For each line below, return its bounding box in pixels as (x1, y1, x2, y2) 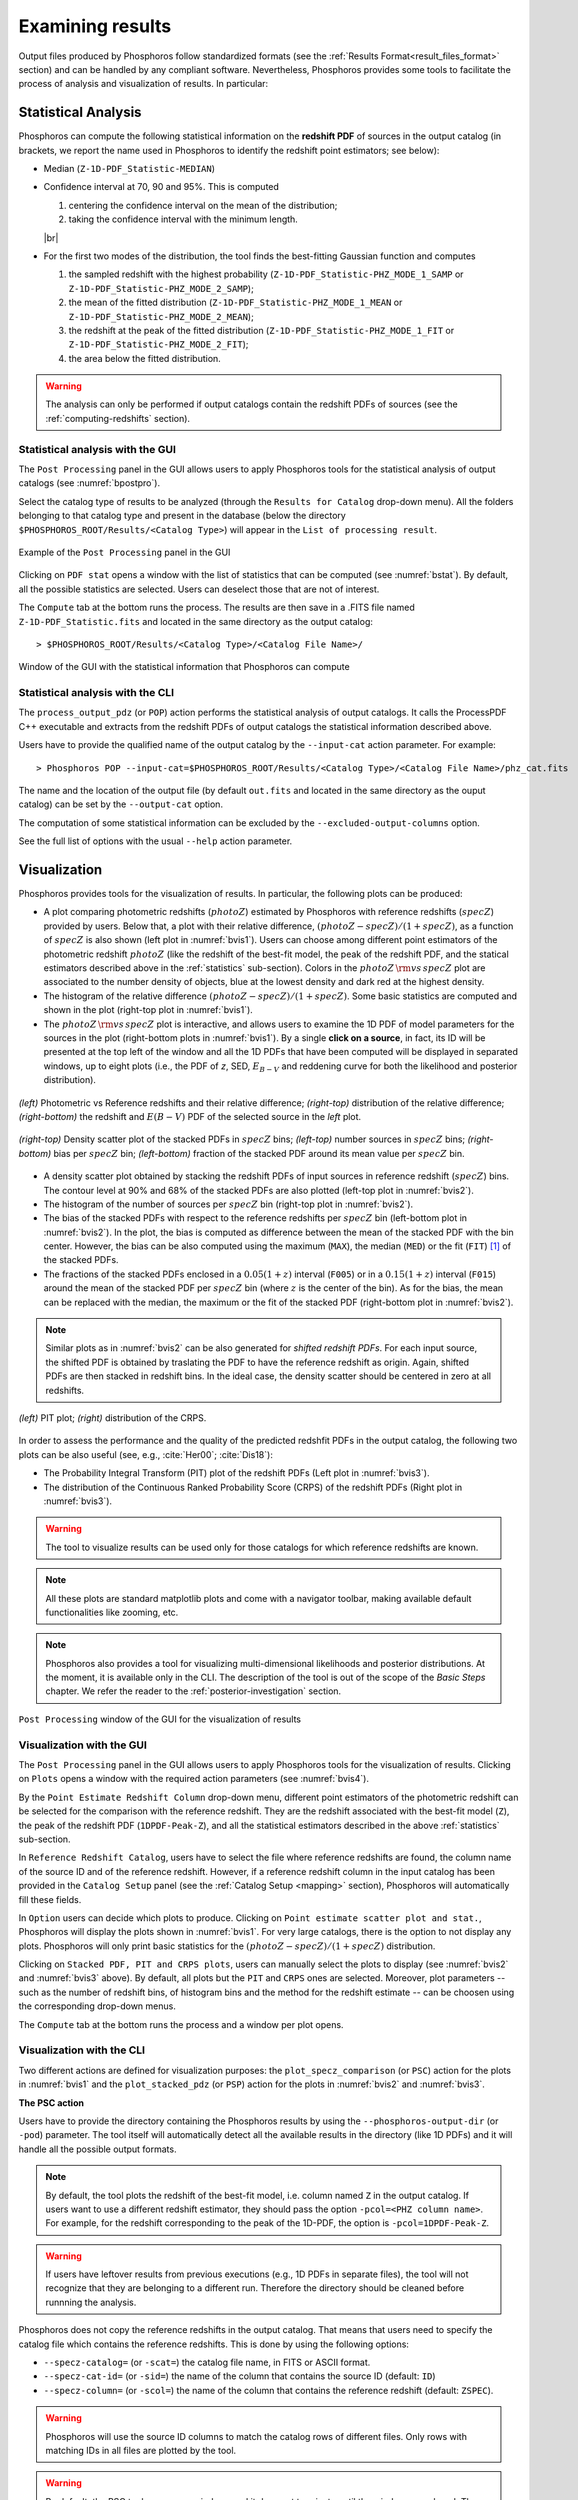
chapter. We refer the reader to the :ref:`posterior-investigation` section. (45, 1685, 342, 1697)
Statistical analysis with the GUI (18, 442, 177, 456)
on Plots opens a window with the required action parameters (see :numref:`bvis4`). (18, 1773, 370, 1785)
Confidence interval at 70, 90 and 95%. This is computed (43, 181, 280, 193)
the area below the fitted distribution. (68, 352, 222, 364)
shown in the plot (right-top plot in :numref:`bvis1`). (43, 1004, 254, 1016)
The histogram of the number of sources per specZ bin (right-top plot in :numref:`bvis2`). (43, 1198, 414, 1210)
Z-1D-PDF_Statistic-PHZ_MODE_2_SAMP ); (68, 282, 254, 294)
